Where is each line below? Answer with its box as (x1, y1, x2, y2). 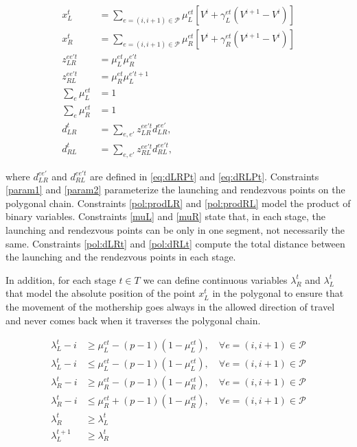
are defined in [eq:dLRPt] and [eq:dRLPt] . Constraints (90, 169, 319, 183)
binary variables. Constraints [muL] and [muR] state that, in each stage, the (5, 209, 326, 223)
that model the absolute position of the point (5, 286, 196, 300)
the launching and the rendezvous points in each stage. (5, 250, 236, 264)
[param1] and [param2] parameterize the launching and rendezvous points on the (5, 182, 345, 197)
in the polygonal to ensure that (212, 286, 344, 300)
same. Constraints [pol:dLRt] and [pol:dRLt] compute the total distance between (5, 236, 345, 250)
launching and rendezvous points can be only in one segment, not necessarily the (5, 223, 345, 237)
